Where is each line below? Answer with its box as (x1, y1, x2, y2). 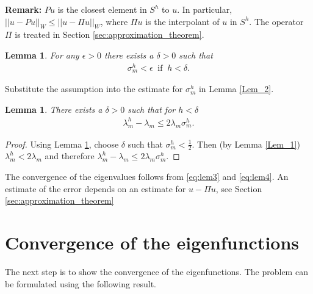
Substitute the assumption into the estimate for (5, 82, 183, 95)
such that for (128, 102, 176, 115)
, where (100, 15, 128, 27)
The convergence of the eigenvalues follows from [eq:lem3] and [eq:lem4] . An (5, 170, 289, 183)
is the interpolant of (145, 15, 220, 27)
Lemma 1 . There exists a (5, 102, 103, 115)
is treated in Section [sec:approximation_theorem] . (15, 28, 204, 41)
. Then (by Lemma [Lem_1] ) (192, 137, 300, 150)
